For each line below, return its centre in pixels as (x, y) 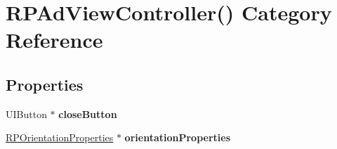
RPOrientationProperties (60, 137)
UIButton (26, 114)
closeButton (88, 114)
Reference (54, 40)
